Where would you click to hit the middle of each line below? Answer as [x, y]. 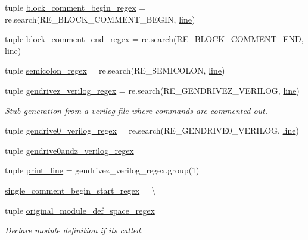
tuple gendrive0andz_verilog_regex [69, 150]
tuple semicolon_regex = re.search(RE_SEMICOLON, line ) [115, 70]
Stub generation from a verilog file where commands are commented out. [136, 110]
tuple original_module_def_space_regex [80, 210]
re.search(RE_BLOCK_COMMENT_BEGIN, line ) [100, 19]
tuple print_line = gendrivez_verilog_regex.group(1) [102, 170]
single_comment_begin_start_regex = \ [80, 190]
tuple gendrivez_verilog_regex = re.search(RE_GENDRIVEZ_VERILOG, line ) [152, 90]
